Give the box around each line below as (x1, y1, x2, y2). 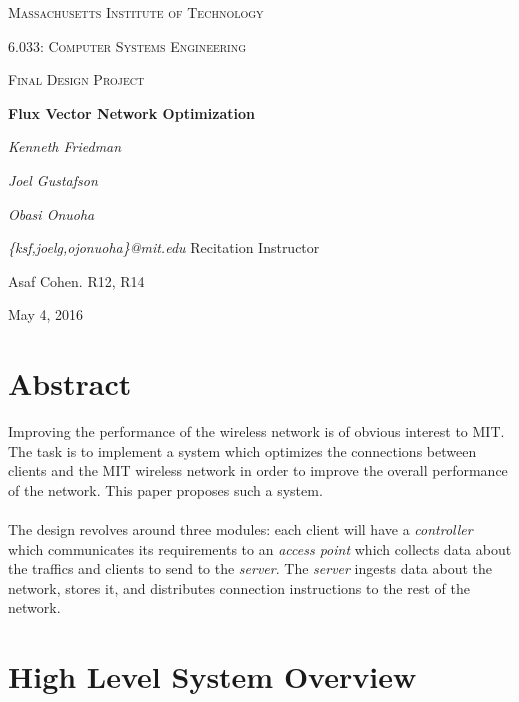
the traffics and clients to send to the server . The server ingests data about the (8, 558, 493, 579)
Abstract (8, 363, 132, 404)
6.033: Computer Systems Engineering (8, 35, 247, 56)
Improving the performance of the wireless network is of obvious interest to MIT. (8, 421, 505, 442)
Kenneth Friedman (8, 136, 122, 157)
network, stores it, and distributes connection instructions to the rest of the (8, 577, 470, 598)
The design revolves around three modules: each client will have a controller (8, 519, 473, 540)
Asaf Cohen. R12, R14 (8, 270, 145, 291)
